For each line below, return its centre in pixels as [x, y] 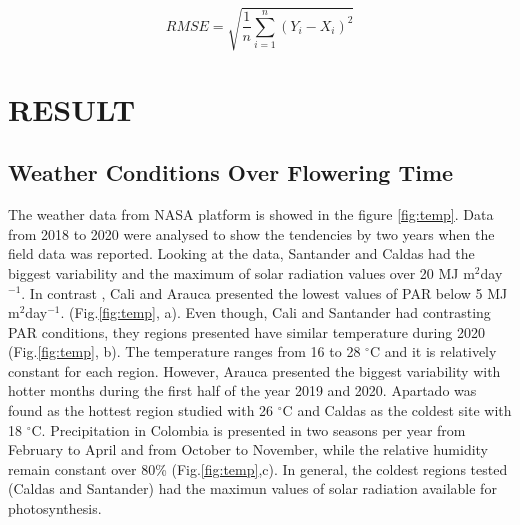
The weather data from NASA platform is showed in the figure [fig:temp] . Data [251, 214]
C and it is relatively [433, 351]
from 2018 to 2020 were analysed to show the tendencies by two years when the [251, 233]
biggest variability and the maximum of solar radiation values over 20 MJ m [241, 272]
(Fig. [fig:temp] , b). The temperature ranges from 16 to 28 [184, 351]
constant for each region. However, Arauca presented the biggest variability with [254, 370]
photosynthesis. [55, 508]
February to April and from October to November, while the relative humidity [248, 449]
